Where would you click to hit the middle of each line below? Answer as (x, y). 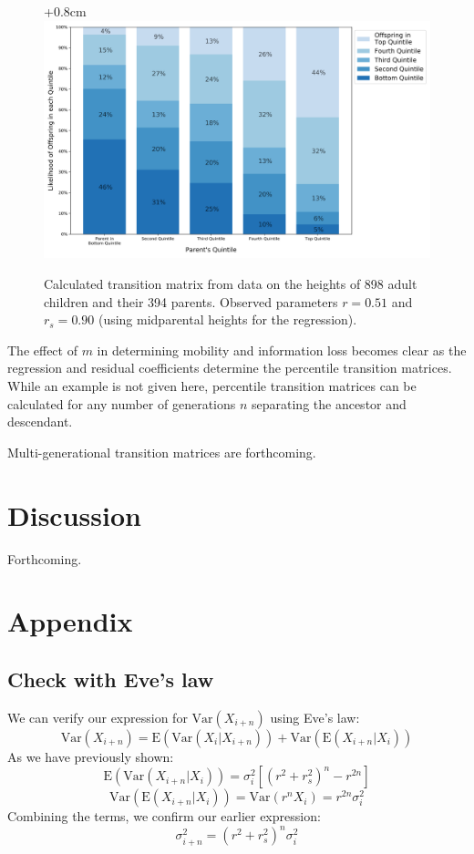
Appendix (70, 621)
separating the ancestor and (329, 403)
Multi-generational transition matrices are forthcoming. (162, 452)
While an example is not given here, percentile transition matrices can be (212, 386)
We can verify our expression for (98, 717)
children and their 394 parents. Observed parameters (191, 301)
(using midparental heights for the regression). (227, 319)
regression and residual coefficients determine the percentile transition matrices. (230, 368)
